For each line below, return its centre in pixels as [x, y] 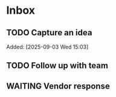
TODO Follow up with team [57, 66]
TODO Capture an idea [49, 33]
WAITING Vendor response [58, 86]
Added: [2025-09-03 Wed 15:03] [47, 47]
